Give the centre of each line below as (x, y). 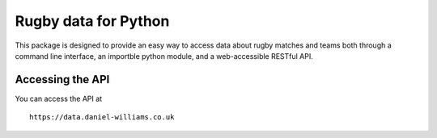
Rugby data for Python (92, 21)
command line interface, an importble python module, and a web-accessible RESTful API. (164, 56)
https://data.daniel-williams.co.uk (102, 117)
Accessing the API (62, 79)
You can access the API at (59, 98)
